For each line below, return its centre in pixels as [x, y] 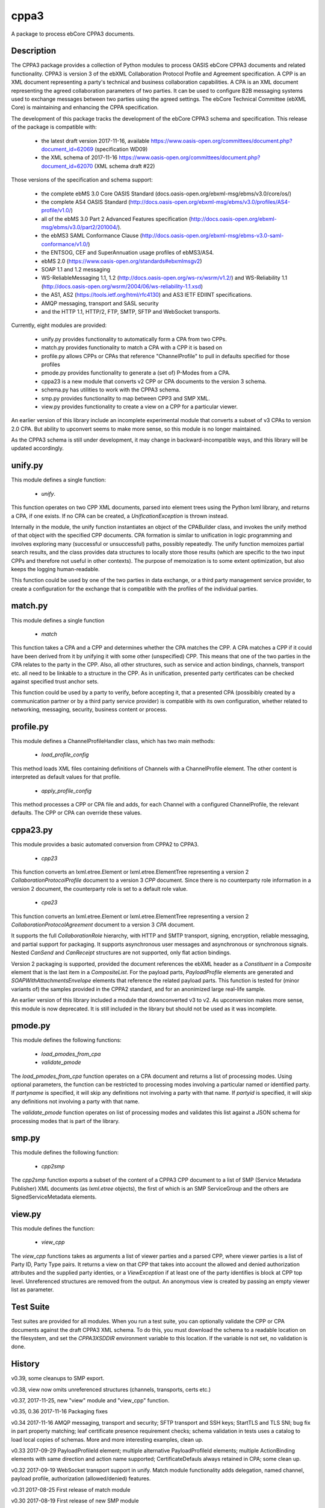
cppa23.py [32, 830]
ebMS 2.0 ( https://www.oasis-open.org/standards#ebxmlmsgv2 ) [122, 261]
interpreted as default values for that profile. [66, 777]
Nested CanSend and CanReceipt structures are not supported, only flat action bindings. [121, 952]
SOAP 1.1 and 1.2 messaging [76, 270]
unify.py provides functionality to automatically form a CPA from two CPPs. [134, 339]
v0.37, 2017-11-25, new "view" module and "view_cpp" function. [90, 1401]
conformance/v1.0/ [65, 244]
